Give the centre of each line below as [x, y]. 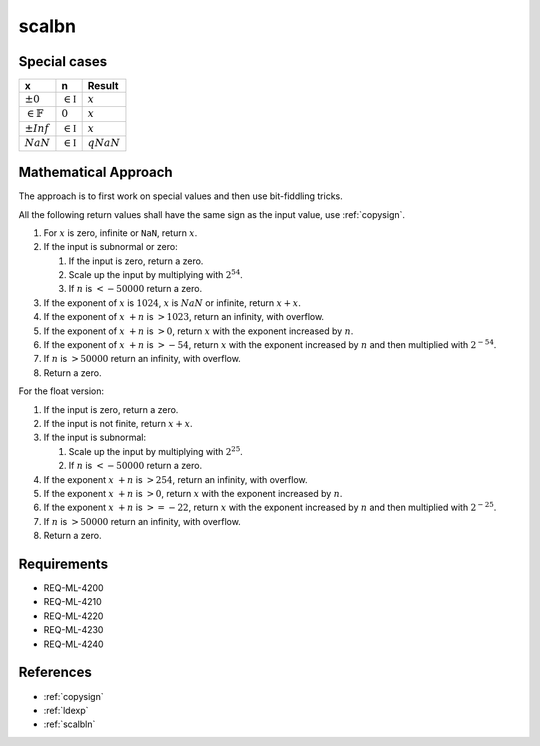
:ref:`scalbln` [69, 724]
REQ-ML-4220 [73, 616]
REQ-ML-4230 [73, 630]
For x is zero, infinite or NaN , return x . [120, 232]
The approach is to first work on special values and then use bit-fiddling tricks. [181, 196]
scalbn [47, 26]
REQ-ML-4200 [73, 588]
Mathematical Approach [96, 172]
